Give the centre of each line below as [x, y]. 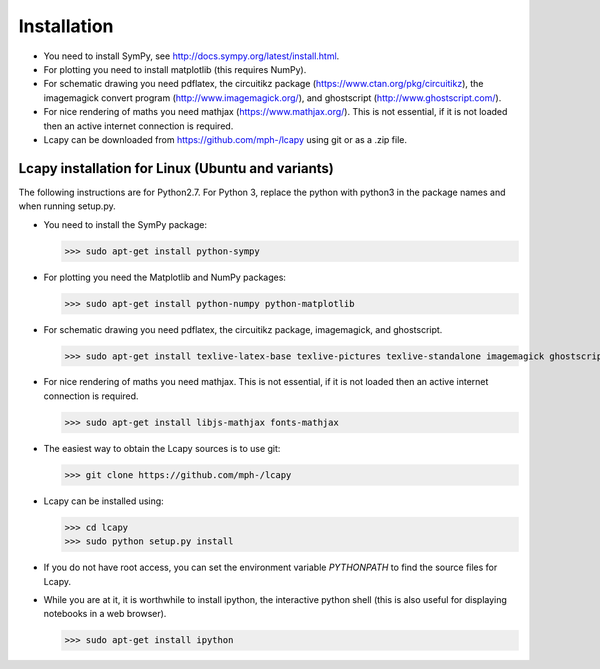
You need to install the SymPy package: [125, 224]
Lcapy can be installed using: [103, 501]
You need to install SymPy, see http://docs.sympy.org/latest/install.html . [191, 56]
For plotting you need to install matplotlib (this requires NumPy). [175, 69]
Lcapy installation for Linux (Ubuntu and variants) [176, 168]
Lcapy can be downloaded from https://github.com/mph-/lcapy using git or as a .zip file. [225, 139]
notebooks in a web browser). [105, 614]
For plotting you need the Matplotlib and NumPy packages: [165, 277]
